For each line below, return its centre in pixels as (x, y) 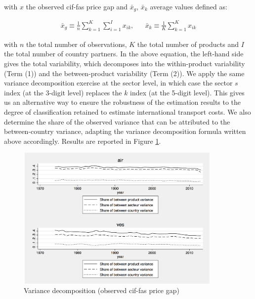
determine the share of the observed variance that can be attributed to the (117, 121)
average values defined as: (189, 6)
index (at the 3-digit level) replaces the (63, 92)
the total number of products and (188, 44)
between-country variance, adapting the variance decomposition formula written (125, 131)
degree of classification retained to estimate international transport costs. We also (127, 111)
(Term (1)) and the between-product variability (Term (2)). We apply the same (124, 73)
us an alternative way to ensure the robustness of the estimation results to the (123, 102)
